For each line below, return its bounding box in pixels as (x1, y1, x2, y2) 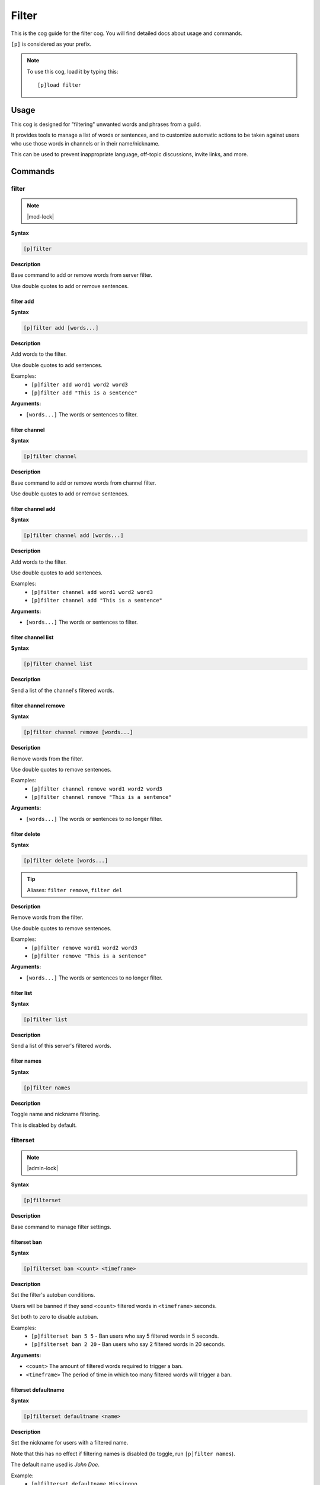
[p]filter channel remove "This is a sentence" (31, 794, 172, 801)
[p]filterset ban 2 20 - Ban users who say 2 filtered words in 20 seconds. (31, 1341, 226, 1348)
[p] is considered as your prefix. (11, 40, 92, 48)
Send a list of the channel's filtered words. (11, 687, 114, 694)
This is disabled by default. (11, 1121, 77, 1129)
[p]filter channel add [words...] (23, 532, 124, 539)
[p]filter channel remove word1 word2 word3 (31, 785, 163, 792)
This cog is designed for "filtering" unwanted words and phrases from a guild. (11, 121, 201, 128)
